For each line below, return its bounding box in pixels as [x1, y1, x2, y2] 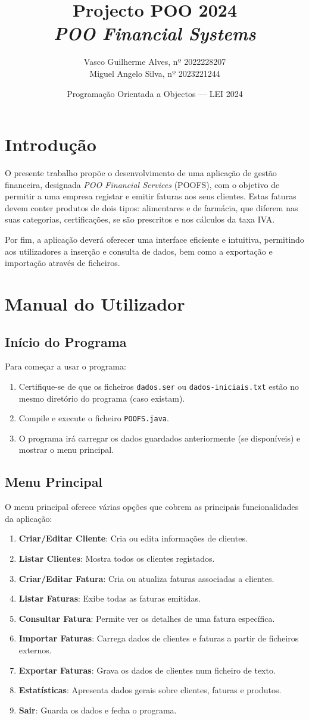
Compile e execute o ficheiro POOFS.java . [18, 412, 169, 424]
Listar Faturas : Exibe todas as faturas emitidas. [18, 592, 201, 605]
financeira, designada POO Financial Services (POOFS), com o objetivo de [5, 178, 280, 190]
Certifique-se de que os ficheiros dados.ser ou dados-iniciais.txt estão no [18, 380, 299, 392]
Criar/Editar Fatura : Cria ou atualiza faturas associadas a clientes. [18, 572, 274, 584]
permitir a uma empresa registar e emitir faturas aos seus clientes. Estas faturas [5, 190, 296, 202]
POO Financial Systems [54, 21, 256, 46]
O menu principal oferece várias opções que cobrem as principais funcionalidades [5, 500, 299, 513]
